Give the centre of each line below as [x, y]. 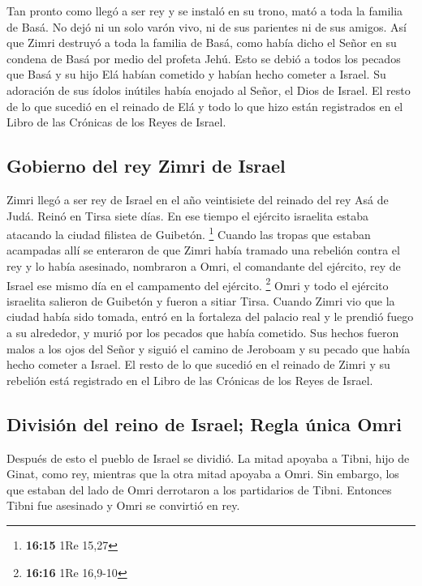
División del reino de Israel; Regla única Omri [205, 423]
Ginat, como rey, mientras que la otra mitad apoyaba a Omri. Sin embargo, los [203, 474]
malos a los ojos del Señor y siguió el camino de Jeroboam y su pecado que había [209, 348]
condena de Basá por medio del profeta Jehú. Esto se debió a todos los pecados [204, 58]
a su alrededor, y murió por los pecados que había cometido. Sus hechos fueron [203, 333]
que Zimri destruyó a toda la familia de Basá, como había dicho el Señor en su [202, 43]
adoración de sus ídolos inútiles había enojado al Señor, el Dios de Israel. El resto [209, 90]
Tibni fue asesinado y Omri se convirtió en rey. [123, 505]
